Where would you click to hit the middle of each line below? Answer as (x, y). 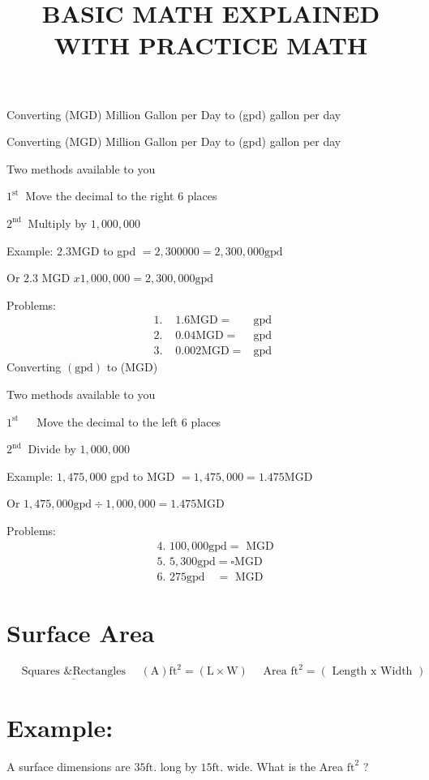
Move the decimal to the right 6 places (121, 196)
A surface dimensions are (69, 766)
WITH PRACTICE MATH (211, 45)
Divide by (52, 449)
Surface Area (81, 632)
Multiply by (57, 223)
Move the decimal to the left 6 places (129, 421)
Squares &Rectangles (73, 672)
